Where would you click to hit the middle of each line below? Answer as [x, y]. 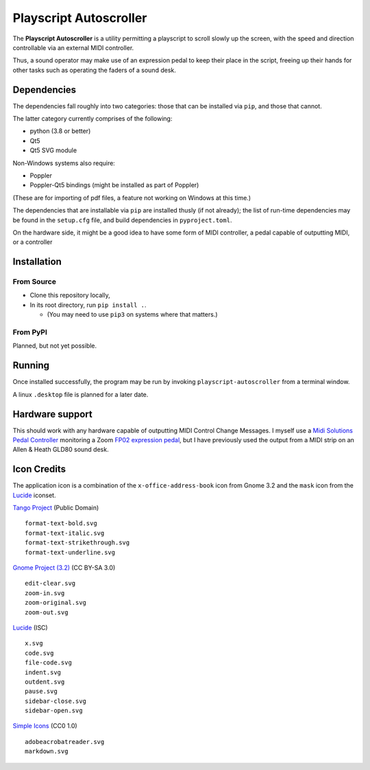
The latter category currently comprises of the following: [92, 119]
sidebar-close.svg [56, 701]
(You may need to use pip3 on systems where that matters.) [133, 315]
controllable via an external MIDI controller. [73, 47]
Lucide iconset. [34, 495]
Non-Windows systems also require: [64, 163]
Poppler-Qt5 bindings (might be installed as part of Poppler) [114, 185]
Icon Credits [39, 469]
